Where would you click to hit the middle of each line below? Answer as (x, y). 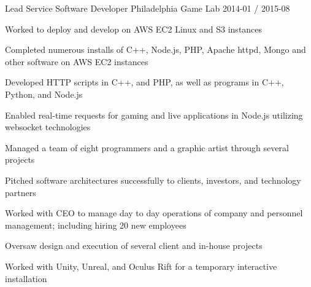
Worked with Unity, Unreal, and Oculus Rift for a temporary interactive (141, 266)
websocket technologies (48, 127)
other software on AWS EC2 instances (77, 61)
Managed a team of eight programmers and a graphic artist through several (147, 147)
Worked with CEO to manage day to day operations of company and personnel (154, 213)
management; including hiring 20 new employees (96, 225)
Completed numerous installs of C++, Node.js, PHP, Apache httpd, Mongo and (155, 49)
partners (21, 192)
